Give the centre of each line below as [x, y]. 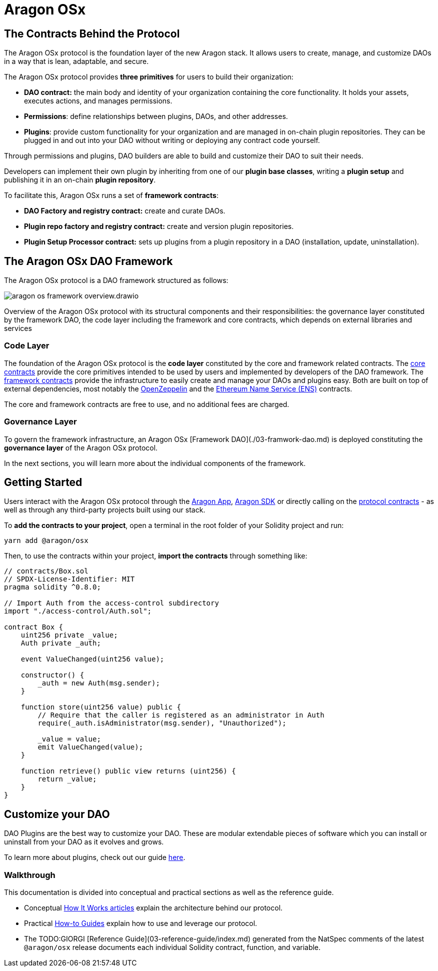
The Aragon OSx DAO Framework [88, 261]
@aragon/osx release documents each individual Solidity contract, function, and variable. [172, 947]
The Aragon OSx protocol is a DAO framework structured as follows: [116, 280]
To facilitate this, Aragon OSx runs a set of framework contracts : [111, 195]
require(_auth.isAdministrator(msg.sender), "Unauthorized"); [162, 723]
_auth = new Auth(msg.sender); [99, 683]
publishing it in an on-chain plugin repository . [80, 180]
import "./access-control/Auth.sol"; [78, 611]
